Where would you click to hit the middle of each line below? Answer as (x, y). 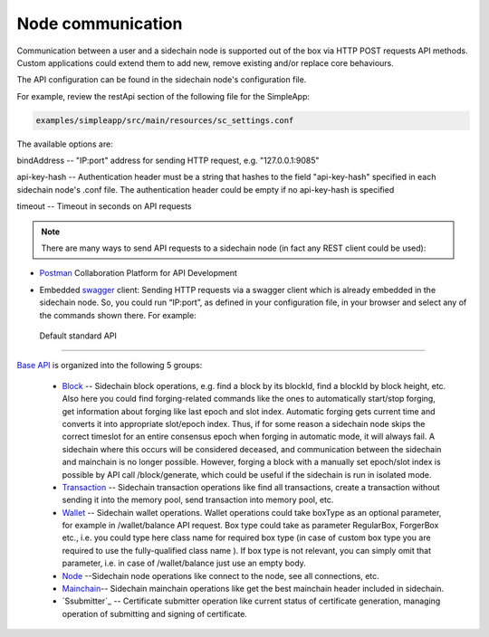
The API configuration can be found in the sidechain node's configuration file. (162, 80)
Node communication (100, 24)
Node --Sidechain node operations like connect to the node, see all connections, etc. (221, 575)
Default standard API (78, 336)
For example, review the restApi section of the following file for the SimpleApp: (163, 96)
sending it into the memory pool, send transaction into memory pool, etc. (198, 500)
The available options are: (65, 144)
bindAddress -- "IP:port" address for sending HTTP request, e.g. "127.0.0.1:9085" (168, 161)
